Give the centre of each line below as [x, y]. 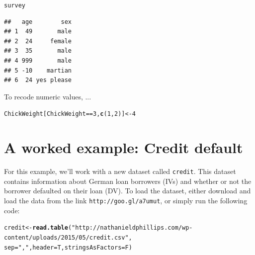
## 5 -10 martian [38, 70]
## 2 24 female [38, 41]
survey [15, 5]
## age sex [38, 22]
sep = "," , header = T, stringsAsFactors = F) [68, 247]
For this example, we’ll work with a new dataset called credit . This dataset [120, 171]
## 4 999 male [38, 61]
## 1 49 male [38, 32]
